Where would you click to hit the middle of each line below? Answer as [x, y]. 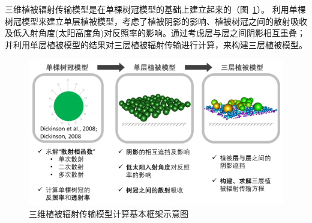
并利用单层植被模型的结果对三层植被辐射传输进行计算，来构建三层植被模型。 [156, 44]
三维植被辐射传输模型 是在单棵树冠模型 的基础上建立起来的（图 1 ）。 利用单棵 [155, 9]
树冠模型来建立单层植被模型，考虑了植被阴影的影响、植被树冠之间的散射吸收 [156, 21]
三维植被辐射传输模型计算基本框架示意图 [109, 214]
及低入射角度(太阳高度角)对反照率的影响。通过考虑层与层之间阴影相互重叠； [155, 33]
